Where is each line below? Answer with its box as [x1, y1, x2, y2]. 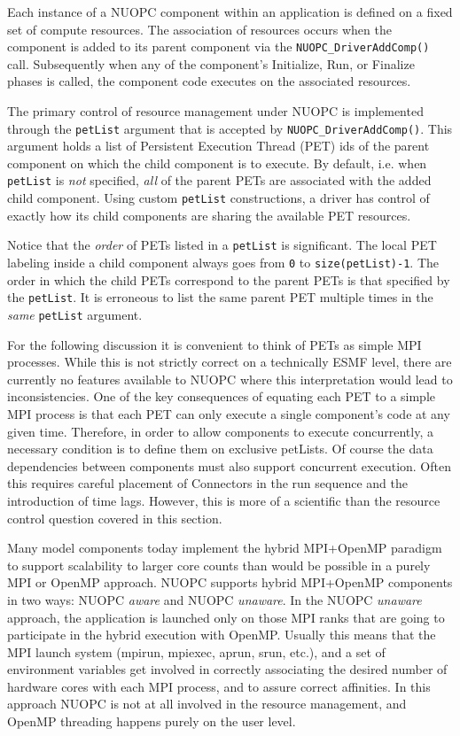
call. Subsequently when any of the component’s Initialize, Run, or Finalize [7, 54, 415, 73]
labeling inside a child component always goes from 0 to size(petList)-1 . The [7, 253, 439, 272]
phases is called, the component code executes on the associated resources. [7, 72, 411, 90]
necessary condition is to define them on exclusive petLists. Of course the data [7, 439, 433, 458]
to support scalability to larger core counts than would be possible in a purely [7, 555, 431, 574]
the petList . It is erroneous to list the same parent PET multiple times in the [7, 288, 433, 306]
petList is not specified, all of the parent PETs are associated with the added [7, 171, 432, 190]
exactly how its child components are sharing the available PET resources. [7, 205, 411, 224]
